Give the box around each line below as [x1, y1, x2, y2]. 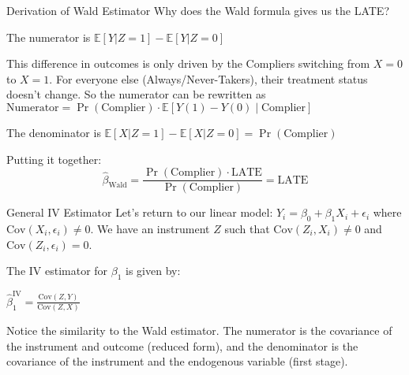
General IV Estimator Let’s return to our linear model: [6, 204, 273, 221]
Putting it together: [6, 150, 102, 167]
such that [224, 221, 270, 237]
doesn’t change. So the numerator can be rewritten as [6, 86, 266, 102]
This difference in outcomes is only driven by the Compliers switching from [6, 55, 370, 72]
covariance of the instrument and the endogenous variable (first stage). [6, 353, 348, 369]
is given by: [126, 262, 181, 279]
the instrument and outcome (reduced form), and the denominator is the [6, 337, 358, 354]
